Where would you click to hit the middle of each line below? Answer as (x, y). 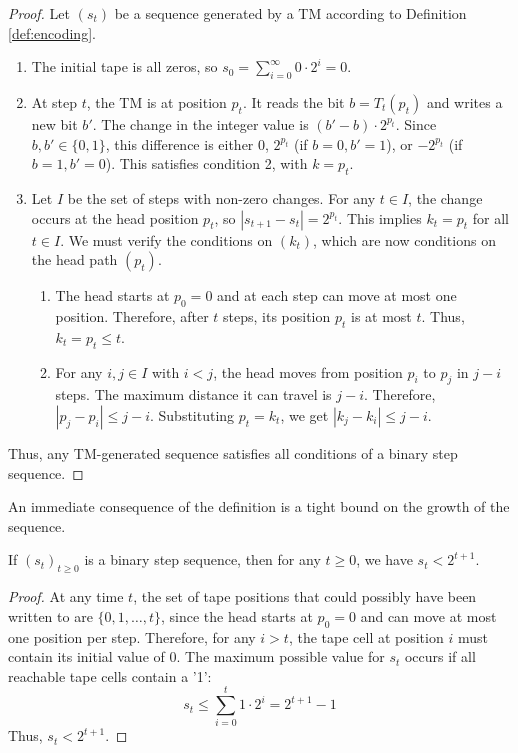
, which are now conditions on (404, 239)
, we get (304, 414)
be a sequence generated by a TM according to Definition (290, 13)
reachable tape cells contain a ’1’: (110, 675)
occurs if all (440, 656)
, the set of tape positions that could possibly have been (305, 596)
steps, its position (277, 315)
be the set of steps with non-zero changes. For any (221, 197)
